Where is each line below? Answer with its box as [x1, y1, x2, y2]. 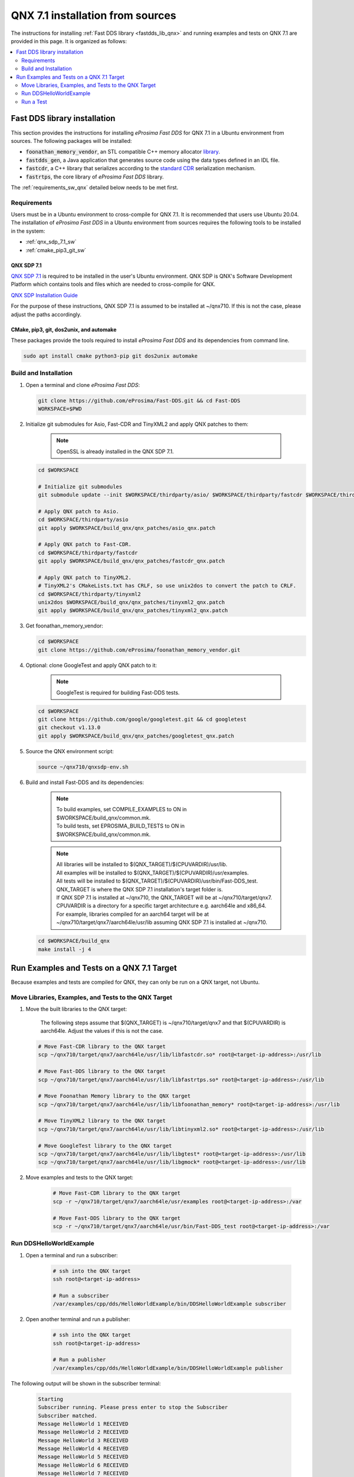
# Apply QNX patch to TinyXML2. [38, 574, 132, 581]
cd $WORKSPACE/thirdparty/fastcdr [38, 549, 138, 556]
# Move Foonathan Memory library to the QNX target [38, 1093, 191, 1099]
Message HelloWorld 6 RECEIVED [38, 1462, 129, 1468]
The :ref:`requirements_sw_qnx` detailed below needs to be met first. [11, 184, 179, 191]
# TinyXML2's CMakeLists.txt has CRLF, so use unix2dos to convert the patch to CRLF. [38, 583, 297, 589]
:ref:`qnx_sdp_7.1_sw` [25, 238, 77, 245]
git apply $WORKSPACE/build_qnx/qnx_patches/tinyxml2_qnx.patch [38, 607, 228, 614]
